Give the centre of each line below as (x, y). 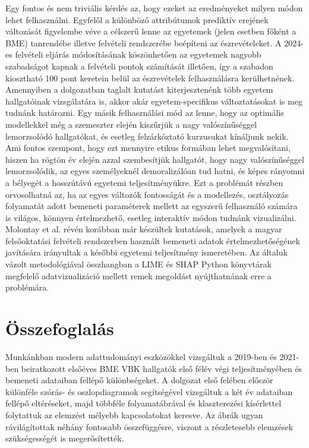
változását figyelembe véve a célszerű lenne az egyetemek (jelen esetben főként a (151, 31)
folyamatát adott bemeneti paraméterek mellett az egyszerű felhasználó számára (152, 206)
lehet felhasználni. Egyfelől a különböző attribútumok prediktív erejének (137, 19)
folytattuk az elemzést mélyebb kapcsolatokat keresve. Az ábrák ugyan (134, 414)
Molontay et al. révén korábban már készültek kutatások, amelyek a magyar (144, 229)
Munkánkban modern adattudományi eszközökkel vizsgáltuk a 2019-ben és (141, 356)
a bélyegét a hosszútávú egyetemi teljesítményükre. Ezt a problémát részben (144, 182)
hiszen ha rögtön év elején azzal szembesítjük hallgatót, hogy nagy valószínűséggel (155, 159)
